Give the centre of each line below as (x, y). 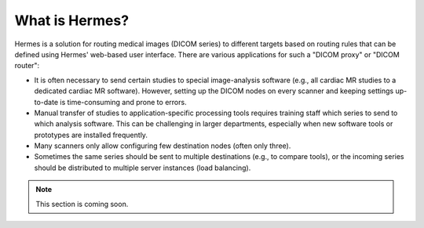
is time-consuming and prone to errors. (124, 102)
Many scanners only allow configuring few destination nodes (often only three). (163, 146)
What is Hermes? (72, 20)
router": (27, 66)
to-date (46, 102)
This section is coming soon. (82, 204)
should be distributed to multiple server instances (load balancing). (143, 168)
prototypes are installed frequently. (91, 135)
